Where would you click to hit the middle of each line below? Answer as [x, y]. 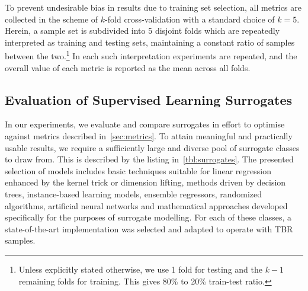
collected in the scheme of [52, 19]
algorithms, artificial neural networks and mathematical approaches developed [146, 205]
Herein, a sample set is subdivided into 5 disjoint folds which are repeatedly [142, 31]
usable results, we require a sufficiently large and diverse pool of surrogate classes [152, 147]
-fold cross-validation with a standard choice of [190, 19]
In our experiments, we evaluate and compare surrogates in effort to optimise [145, 124]
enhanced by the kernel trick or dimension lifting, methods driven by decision [145, 182]
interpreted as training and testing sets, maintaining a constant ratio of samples [150, 42]
